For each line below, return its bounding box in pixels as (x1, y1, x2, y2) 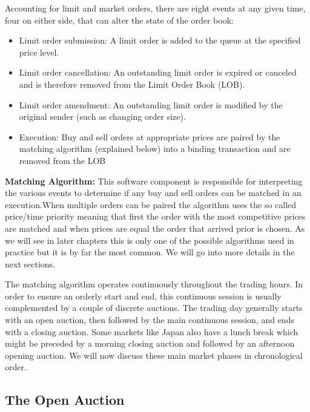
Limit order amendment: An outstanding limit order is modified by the (19, 98, 283, 111)
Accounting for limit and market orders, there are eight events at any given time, (5, 2, 306, 14)
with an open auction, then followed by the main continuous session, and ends (5, 313, 294, 326)
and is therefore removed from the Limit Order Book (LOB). (19, 77, 245, 90)
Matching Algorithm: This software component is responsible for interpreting (5, 174, 303, 187)
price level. (19, 45, 59, 58)
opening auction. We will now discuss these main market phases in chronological (5, 348, 303, 361)
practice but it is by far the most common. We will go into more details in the (5, 246, 295, 258)
